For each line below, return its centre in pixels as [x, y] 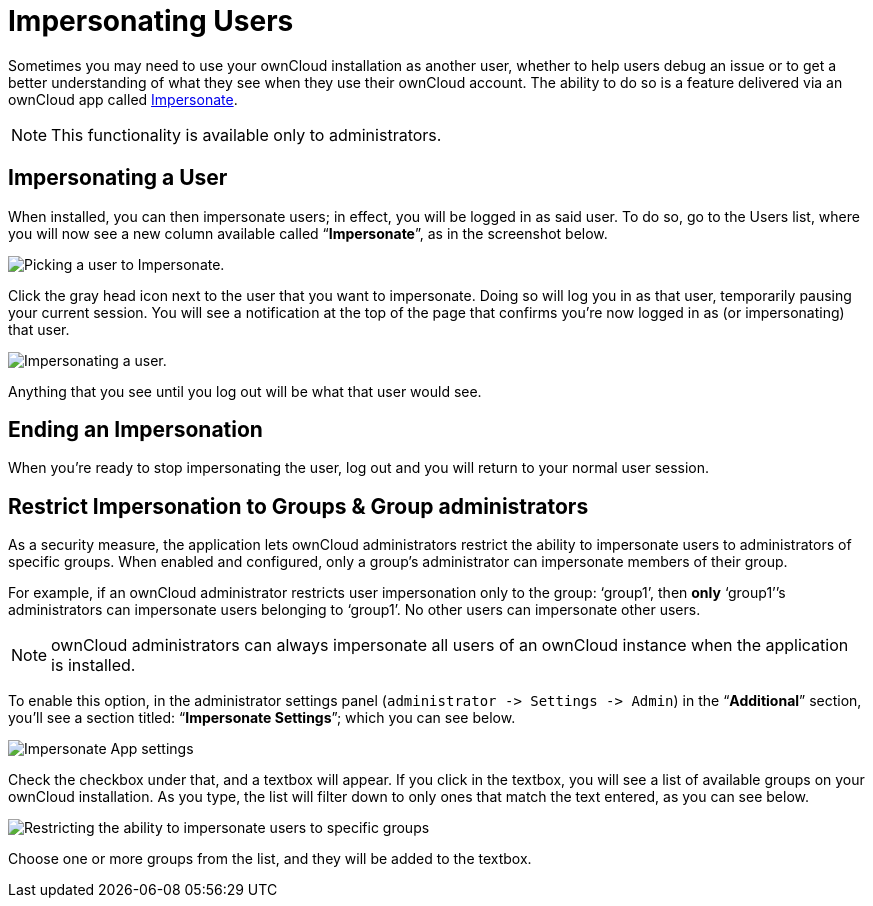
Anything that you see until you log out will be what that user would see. [245, 391]
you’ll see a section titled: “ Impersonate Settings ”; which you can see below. [262, 718]
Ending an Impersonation [135, 430]
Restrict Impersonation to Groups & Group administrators [298, 506]
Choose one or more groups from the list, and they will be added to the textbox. [270, 859]
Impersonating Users [151, 21]
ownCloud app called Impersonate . [123, 99]
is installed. [93, 665]
